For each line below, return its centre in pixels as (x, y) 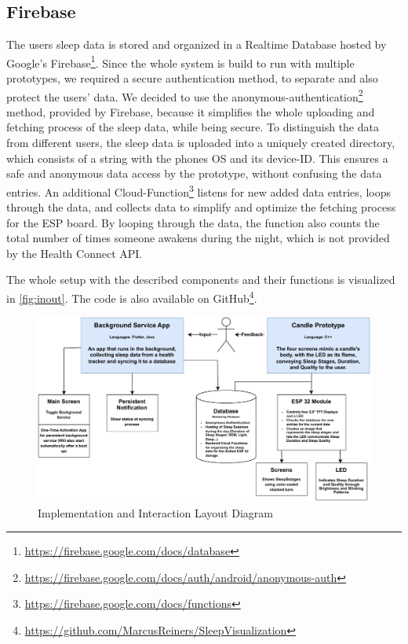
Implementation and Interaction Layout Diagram (155, 512)
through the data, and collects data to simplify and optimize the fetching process (201, 207)
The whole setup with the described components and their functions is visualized (201, 280)
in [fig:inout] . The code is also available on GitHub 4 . (132, 297)
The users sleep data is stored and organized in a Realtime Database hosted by (197, 44)
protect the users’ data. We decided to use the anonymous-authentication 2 (185, 95)
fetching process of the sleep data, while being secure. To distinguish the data (193, 127)
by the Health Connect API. (75, 253)
